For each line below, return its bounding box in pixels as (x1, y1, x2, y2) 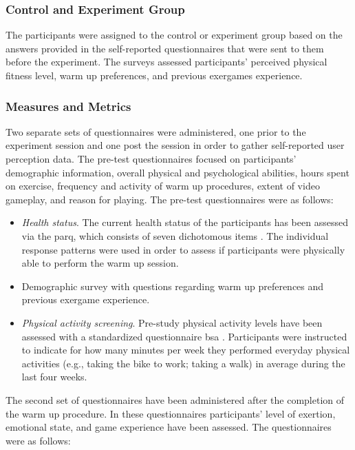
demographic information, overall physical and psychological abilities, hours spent (6, 165, 349, 179)
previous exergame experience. (21, 292, 150, 307)
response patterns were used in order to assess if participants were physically (21, 242, 345, 256)
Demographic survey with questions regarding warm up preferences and (21, 278, 324, 293)
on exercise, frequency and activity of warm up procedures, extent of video (6, 178, 320, 193)
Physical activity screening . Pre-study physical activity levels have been (21, 315, 323, 329)
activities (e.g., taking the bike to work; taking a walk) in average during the (21, 356, 345, 370)
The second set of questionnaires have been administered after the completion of (6, 392, 345, 407)
